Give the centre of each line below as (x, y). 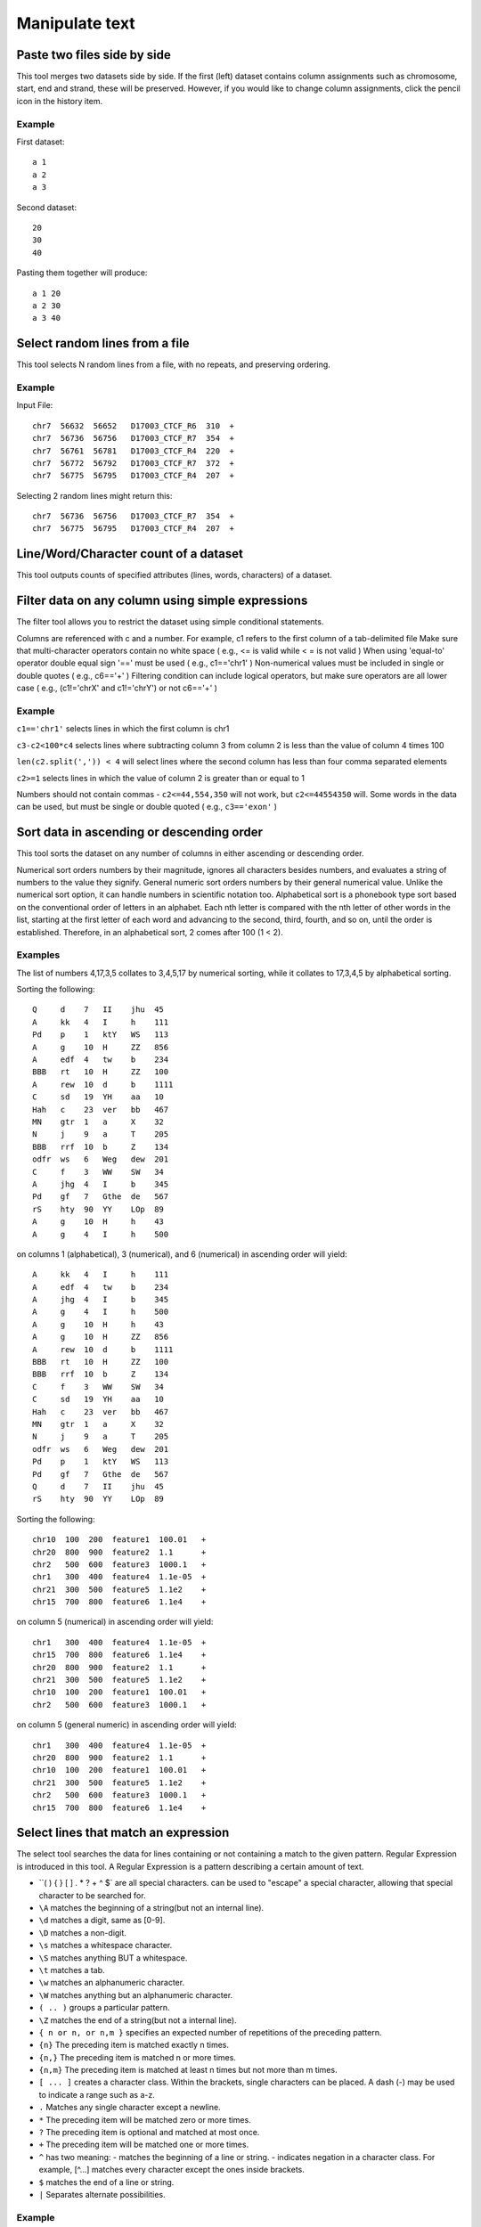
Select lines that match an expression (123, 1833)
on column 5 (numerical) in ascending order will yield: (115, 1622)
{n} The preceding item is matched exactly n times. (134, 2045)
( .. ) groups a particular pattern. (104, 2008)
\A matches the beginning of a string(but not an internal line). (151, 1908)
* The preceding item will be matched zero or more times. (145, 2119)
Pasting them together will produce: (82, 273)
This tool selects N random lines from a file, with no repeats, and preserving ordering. (174, 364)
